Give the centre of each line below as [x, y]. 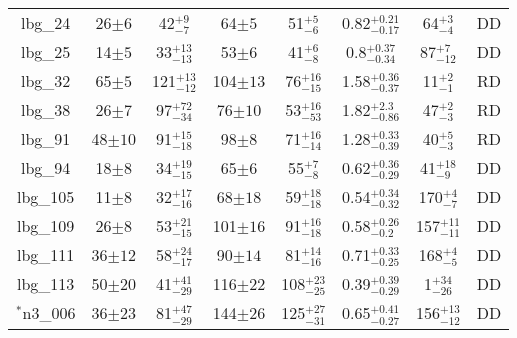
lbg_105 [46, 197]
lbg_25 [46, 52]
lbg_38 [46, 110]
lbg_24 [46, 23]
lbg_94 [46, 168]
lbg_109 [46, 226]
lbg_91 [46, 139]
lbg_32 [46, 81]
